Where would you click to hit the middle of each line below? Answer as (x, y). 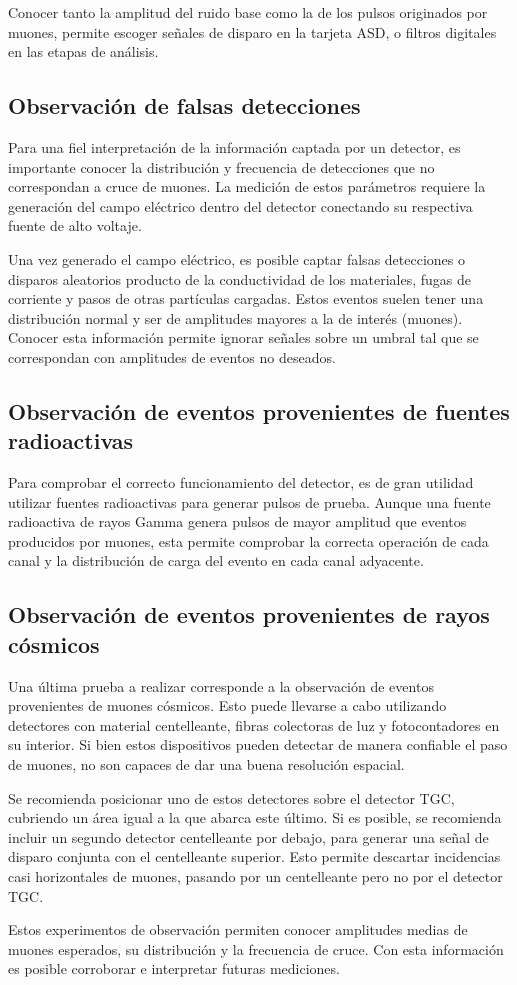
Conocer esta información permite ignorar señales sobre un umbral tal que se (243, 337)
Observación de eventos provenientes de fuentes (259, 410)
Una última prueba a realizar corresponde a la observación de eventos (221, 685)
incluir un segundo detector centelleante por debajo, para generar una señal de (248, 836)
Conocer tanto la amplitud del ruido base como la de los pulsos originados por (248, 12)
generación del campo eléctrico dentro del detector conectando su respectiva (240, 205)
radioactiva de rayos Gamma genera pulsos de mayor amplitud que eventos (237, 521)
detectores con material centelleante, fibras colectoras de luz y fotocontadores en (254, 724)
